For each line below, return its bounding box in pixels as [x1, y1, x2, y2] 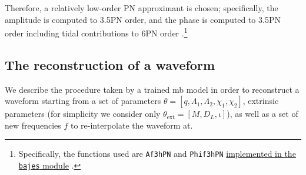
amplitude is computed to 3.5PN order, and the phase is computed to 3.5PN [5, 13, 281, 25]
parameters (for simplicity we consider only [5, 107, 161, 120]
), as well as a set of [227, 107, 298, 120]
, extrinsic [242, 95, 279, 107]
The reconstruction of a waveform [5, 55, 215, 73]
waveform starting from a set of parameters [5, 95, 161, 107]
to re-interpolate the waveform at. [70, 119, 193, 131]
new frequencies [5, 119, 61, 131]
